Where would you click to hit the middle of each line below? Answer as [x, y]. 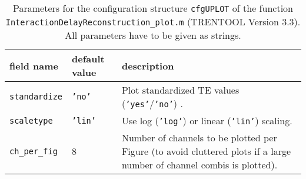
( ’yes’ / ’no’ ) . [152, 103]
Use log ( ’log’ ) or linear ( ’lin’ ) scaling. [207, 120]
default [88, 59]
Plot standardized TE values [180, 90]
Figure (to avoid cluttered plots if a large [206, 151]
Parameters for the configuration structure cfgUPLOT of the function [153, 8]
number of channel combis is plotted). [199, 165]
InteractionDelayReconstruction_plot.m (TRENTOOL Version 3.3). [153, 21]
